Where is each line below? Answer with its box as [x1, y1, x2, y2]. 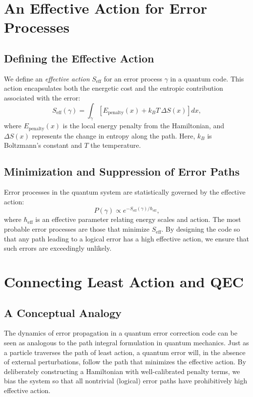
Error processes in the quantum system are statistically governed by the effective [4, 187, 246, 197]
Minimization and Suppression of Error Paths [4, 164, 240, 179]
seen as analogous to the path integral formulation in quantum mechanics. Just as [4, 337, 249, 347]
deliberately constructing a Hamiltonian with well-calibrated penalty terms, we [4, 366, 240, 376]
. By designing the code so [161, 224, 240, 234]
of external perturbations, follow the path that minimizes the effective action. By [4, 357, 246, 367]
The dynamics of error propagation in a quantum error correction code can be [4, 328, 238, 338]
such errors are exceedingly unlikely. [4, 243, 112, 253]
